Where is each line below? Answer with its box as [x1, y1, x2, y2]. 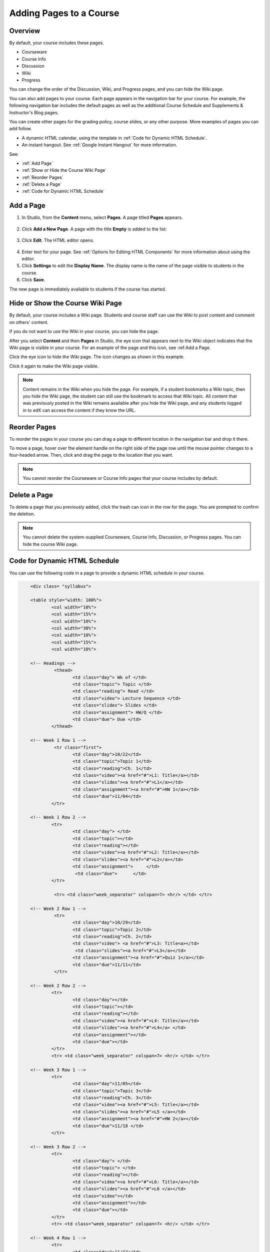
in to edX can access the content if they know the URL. [22, 407, 136, 413]
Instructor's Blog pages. [9, 109, 59, 115]
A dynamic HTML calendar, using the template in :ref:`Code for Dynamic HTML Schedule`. [21, 135, 207, 141]
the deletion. [9, 511, 35, 517]
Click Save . [21, 277, 45, 283]
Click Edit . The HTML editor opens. [21, 237, 94, 243]
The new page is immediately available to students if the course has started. [9, 286, 166, 292]
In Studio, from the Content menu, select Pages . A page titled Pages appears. [21, 214, 183, 220]
